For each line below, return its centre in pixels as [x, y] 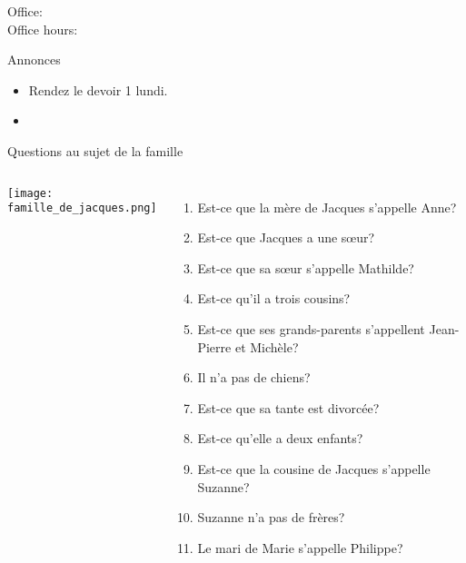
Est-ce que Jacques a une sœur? [286, 237]
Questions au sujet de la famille [95, 150]
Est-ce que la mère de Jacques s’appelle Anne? [327, 207]
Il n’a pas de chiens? [254, 377]
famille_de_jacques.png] [82, 208]
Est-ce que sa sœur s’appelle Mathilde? [306, 267]
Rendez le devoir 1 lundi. [98, 89]
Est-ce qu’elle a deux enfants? [280, 438]
